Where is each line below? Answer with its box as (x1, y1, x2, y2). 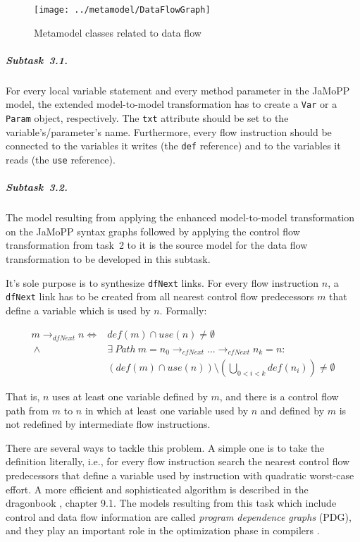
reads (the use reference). (6, 152, 116, 166)
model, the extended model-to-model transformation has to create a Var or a (6, 97, 337, 111)
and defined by (260, 402, 325, 417)
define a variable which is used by (6, 302, 151, 317)
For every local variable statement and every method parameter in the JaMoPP (6, 82, 350, 97)
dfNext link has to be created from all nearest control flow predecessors (6, 289, 314, 304)
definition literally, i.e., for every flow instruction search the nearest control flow (6, 454, 350, 469)
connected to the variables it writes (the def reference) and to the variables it (6, 138, 341, 153)
